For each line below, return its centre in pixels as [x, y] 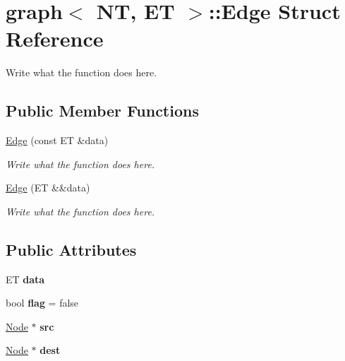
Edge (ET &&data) [48, 188]
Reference [55, 39]
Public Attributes [71, 249]
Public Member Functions [102, 111]
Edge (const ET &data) [57, 140]
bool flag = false [42, 303]
